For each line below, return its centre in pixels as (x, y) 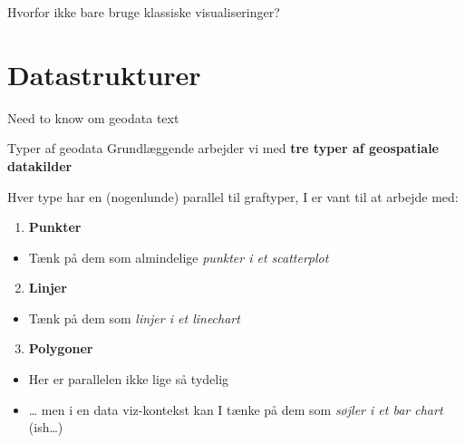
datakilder (40, 165)
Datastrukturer (104, 74)
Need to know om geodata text (93, 117)
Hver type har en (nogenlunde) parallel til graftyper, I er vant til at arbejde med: (233, 196)
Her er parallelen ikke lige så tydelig (129, 379)
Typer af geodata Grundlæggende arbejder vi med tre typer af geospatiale (223, 148)
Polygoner (61, 348)
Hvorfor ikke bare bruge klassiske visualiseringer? (144, 12)
